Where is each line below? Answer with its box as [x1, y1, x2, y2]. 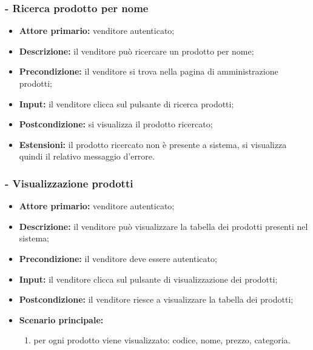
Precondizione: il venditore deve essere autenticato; [19, 252, 217, 264]
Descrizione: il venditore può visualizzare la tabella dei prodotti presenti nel [19, 220, 308, 232]
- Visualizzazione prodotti [5, 175, 133, 190]
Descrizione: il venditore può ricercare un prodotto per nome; [19, 44, 254, 57]
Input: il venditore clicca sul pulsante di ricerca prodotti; [19, 97, 234, 110]
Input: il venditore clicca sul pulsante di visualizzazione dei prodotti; [19, 272, 278, 285]
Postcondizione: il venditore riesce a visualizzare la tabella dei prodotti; [19, 293, 294, 306]
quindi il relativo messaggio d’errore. [19, 150, 155, 163]
